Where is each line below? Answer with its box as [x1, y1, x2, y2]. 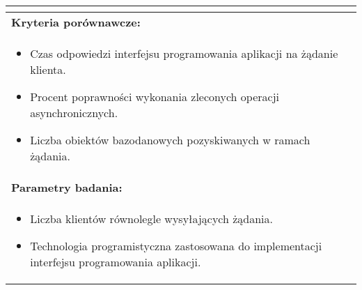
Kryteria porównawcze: [11, 14, 141, 30]
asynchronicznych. [30, 105, 118, 121]
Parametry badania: [11, 179, 123, 195]
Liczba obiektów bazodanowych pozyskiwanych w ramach [30, 132, 310, 148]
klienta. [30, 61, 66, 77]
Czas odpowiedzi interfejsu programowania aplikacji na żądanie [30, 45, 338, 61]
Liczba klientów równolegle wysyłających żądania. [30, 211, 274, 227]
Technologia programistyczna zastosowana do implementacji [30, 238, 322, 254]
